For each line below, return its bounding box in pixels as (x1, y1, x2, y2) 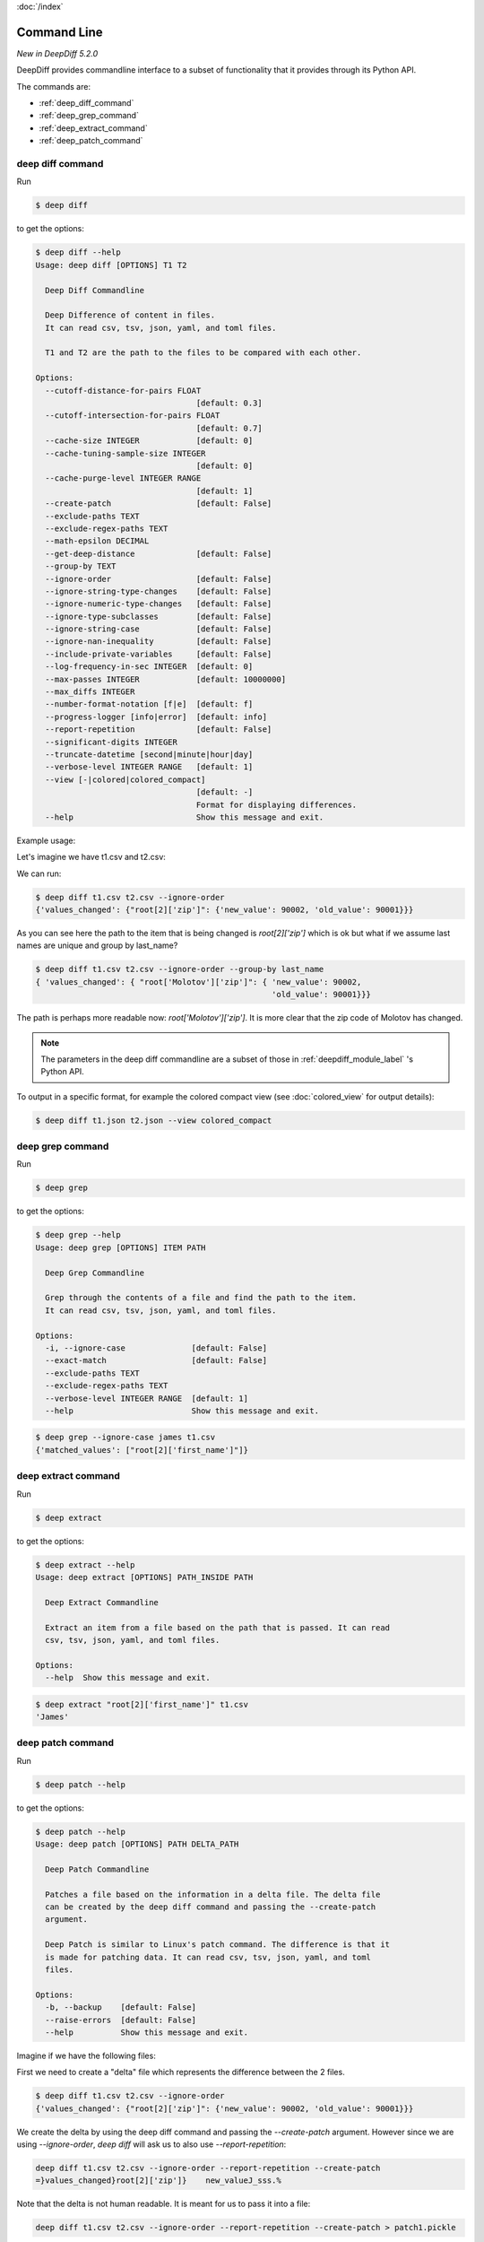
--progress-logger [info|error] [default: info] (45, 711, 268, 722)
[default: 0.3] (195, 398, 264, 408)
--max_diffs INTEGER (45, 687, 135, 697)
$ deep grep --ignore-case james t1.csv (35, 1432, 215, 1443)
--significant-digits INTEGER (45, 736, 178, 747)
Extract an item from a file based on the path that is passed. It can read (45, 1622, 390, 1632)
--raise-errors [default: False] (45, 2014, 197, 2025)
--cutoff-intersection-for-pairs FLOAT (45, 411, 220, 421)
